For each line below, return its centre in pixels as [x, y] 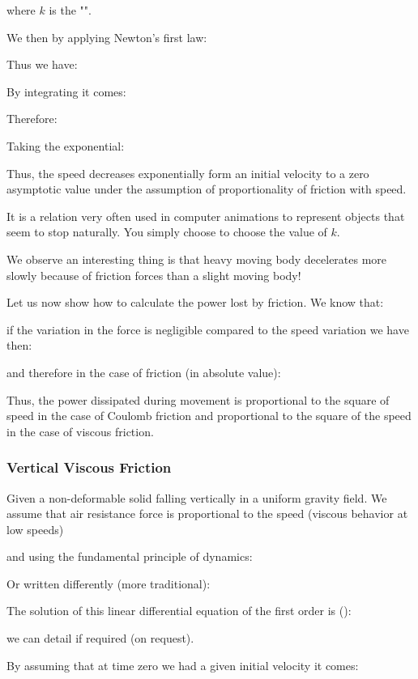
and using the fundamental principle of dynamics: [130, 556]
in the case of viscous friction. [80, 431]
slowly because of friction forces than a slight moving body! [154, 275]
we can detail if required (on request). [100, 638]
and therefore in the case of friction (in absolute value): [144, 372]
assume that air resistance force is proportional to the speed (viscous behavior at [207, 513]
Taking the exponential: [66, 145]
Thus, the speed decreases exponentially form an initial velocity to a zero [188, 173]
